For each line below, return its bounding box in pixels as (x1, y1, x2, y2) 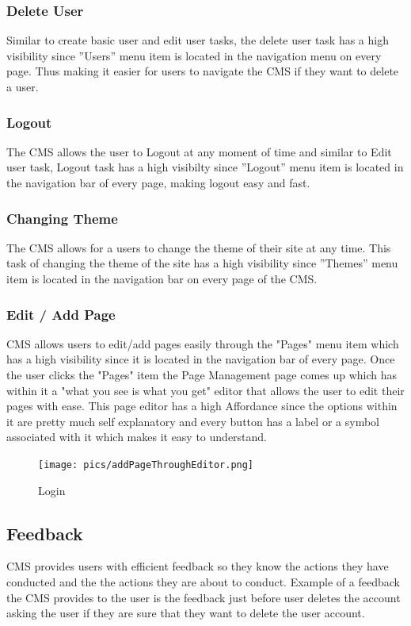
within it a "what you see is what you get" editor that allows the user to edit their (6, 382, 405, 398)
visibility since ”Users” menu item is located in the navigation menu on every (6, 47, 382, 63)
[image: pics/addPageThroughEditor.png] (38, 459, 254, 470)
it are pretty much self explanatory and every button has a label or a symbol (6, 413, 379, 429)
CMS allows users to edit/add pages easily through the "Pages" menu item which (6, 335, 399, 351)
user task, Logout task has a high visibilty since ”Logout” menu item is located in (6, 159, 404, 175)
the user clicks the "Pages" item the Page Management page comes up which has (6, 367, 398, 382)
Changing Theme (6, 208, 118, 228)
